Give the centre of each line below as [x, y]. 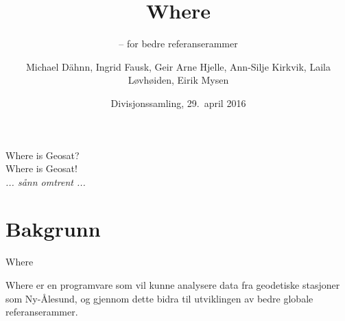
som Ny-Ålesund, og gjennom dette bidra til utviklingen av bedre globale [159, 298]
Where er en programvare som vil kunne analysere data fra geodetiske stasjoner [173, 285]
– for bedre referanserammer [178, 44]
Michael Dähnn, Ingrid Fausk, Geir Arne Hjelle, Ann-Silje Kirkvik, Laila [178, 66]
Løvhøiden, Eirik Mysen [178, 80]
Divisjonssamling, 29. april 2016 [178, 103]
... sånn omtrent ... [46, 181]
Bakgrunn [53, 229]
